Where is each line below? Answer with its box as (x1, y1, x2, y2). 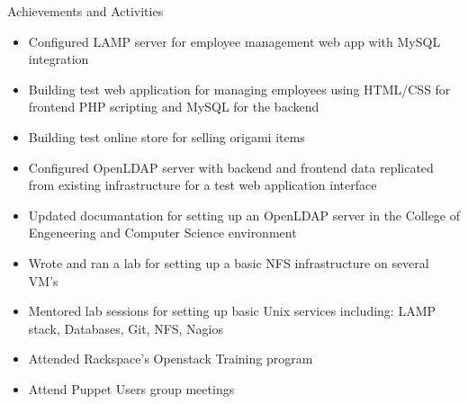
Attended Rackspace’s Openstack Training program (28, 349, 313, 368)
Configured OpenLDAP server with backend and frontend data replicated (28, 157, 434, 176)
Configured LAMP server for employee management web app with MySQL (28, 31, 441, 50)
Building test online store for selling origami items (28, 127, 305, 146)
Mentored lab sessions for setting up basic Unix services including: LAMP (28, 301, 436, 320)
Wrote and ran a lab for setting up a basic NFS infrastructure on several (28, 253, 429, 272)
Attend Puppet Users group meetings (28, 379, 235, 398)
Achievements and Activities (7, 2, 164, 20)
